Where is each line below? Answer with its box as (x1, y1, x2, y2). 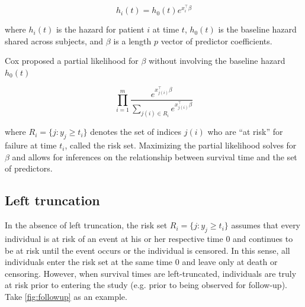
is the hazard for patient (56, 23, 145, 35)
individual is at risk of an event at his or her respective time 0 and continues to (5, 232, 293, 244)
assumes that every (231, 219, 301, 231)
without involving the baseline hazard (149, 54, 285, 67)
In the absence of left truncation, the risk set (5, 219, 168, 231)
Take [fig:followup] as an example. (5, 290, 127, 302)
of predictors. (5, 162, 53, 174)
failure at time (5, 139, 57, 151)
